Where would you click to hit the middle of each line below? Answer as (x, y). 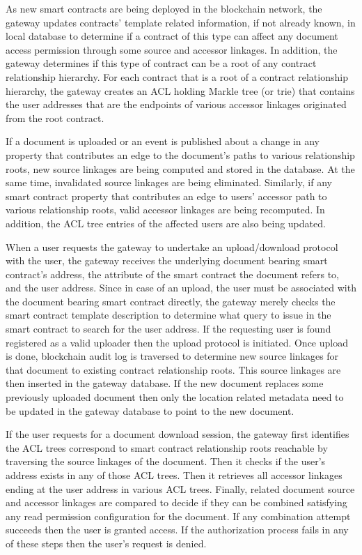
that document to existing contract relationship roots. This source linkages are (173, 369)
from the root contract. (55, 117)
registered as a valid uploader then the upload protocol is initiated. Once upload (177, 342)
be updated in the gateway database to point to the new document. (150, 410)
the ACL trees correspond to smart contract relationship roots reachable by (167, 447)
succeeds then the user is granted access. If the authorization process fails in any (177, 530)
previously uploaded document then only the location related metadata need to (175, 397)
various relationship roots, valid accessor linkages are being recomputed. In (165, 210)
